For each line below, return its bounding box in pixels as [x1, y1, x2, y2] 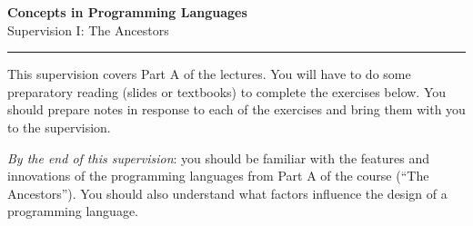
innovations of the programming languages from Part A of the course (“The [7, 166, 429, 185]
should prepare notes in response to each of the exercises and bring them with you [7, 100, 466, 119]
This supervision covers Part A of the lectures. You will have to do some [7, 64, 411, 84]
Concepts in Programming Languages [7, 3, 247, 21]
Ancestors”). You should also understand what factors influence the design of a [7, 183, 448, 202]
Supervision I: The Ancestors [7, 20, 169, 39]
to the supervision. [7, 117, 111, 136]
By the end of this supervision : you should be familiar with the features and [7, 148, 429, 167]
